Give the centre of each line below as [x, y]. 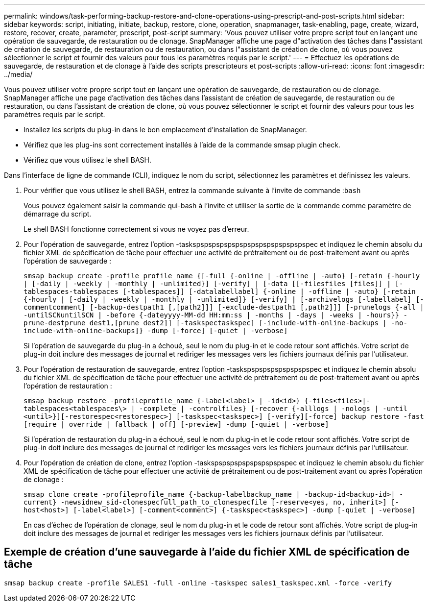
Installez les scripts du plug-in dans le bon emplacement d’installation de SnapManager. [165, 130]
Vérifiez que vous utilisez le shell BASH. [87, 160]
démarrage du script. [58, 214]
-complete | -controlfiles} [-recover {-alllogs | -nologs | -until [273, 409]
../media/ [18, 74]
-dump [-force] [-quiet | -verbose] [217, 331]
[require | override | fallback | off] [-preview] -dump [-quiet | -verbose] [176, 424]
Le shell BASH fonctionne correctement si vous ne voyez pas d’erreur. [136, 229]
